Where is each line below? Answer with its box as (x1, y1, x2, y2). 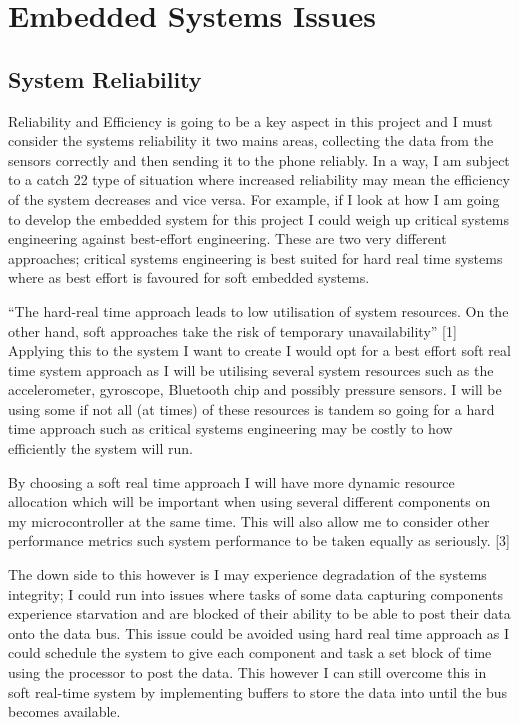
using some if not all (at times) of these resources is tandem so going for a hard (8, 398, 495, 419)
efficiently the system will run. (8, 438, 193, 459)
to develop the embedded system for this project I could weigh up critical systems (8, 208, 510, 229)
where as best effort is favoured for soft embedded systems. (8, 267, 370, 288)
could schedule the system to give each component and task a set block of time (8, 642, 492, 663)
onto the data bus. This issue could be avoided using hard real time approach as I (8, 622, 510, 643)
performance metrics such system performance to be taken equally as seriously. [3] (8, 530, 511, 551)
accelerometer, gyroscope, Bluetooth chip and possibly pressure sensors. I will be (8, 379, 502, 400)
